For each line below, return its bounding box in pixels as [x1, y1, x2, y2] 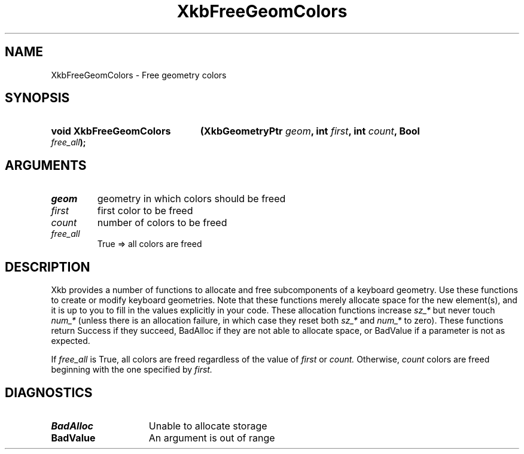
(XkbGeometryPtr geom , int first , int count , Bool [200, 125, 420, 138]
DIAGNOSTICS [5, 385, 93, 400]
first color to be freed [97, 205, 193, 217]
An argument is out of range [148, 431, 275, 444]
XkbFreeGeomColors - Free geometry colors [51, 69, 227, 80]
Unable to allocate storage [148, 419, 267, 432]
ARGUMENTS [5, 157, 87, 173]
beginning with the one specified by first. [51, 364, 212, 375]
